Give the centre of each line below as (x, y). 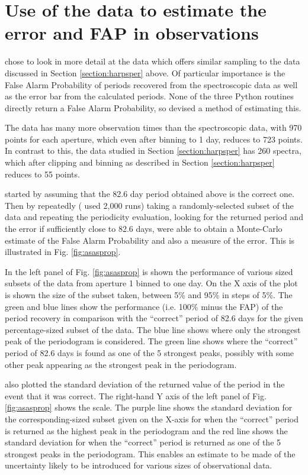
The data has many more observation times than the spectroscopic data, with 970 (153, 127)
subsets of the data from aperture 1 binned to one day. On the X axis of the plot (151, 283)
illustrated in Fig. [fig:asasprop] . (63, 252)
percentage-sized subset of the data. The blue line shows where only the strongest (153, 329)
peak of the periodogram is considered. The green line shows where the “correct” (151, 341)
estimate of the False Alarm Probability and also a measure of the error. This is (150, 240)
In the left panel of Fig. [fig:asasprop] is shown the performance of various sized (149, 271)
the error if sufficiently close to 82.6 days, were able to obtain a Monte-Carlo (144, 229)
